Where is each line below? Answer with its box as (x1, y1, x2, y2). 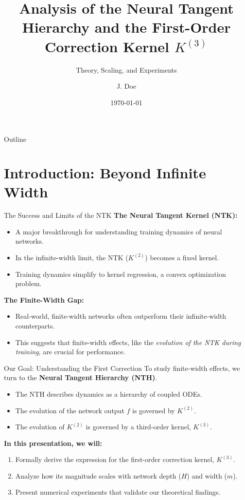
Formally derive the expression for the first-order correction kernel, (15, 454, 214, 464)
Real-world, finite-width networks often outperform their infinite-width (15, 311, 227, 321)
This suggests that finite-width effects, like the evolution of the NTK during (15, 337, 241, 347)
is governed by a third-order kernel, (86, 422, 191, 432)
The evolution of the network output (15, 405, 124, 415)
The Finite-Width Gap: (4, 294, 84, 305)
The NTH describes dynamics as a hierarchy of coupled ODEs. (15, 388, 202, 399)
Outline (4, 134, 26, 144)
